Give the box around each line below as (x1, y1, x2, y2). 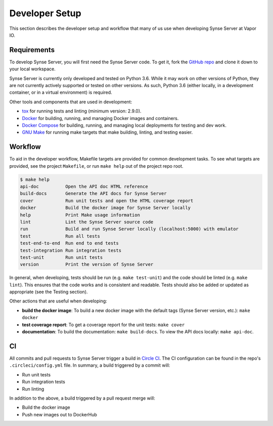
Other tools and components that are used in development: (9, 99, 132, 105)
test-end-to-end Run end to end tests (20, 241, 119, 246)
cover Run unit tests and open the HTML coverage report (20, 198, 194, 204)
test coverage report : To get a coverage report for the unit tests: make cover (22, 322, 185, 328)
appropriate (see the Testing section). (9, 289, 88, 295)
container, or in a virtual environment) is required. (9, 89, 112, 96)
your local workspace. (9, 66, 56, 72)
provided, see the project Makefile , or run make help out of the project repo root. (9, 163, 184, 169)
